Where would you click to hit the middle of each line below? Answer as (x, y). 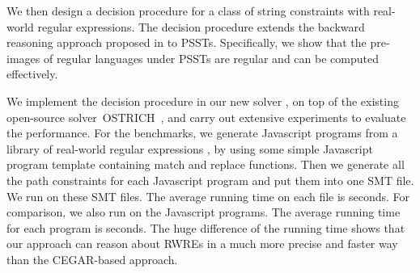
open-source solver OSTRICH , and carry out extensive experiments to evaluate (206, 117)
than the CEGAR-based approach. (92, 259)
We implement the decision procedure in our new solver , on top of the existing (203, 101)
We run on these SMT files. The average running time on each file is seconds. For (208, 196)
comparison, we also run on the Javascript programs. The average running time (204, 212)
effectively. (32, 74)
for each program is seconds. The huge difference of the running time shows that (206, 227)
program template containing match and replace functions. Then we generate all (206, 164)
